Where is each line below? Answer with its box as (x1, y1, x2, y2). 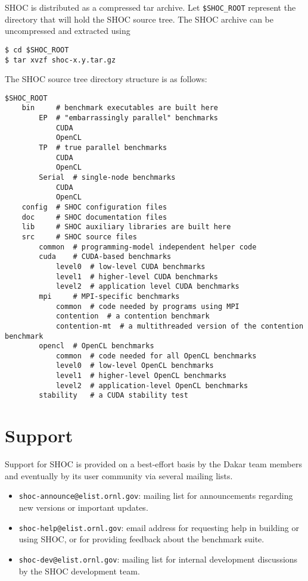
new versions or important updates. (18, 501, 148, 514)
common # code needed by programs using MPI (55, 302, 239, 311)
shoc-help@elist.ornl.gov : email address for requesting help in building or (18, 521, 299, 533)
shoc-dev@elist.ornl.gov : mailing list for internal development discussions (18, 552, 298, 565)
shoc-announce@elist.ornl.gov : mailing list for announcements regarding (18, 489, 293, 502)
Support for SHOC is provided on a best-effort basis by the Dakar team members (5, 458, 302, 470)
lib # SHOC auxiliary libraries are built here (21, 223, 231, 232)
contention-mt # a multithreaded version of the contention (55, 321, 304, 330)
